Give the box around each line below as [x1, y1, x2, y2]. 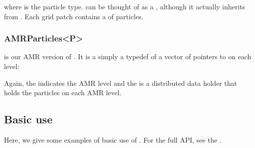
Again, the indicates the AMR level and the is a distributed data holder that [4, 77, 237, 88]
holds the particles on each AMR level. [4, 87, 122, 98]
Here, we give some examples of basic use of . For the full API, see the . [4, 134, 222, 145]
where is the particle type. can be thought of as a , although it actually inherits [4, 1, 245, 11]
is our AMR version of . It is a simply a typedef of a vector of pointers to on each [4, 51, 252, 62]
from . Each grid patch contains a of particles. [4, 11, 144, 21]
